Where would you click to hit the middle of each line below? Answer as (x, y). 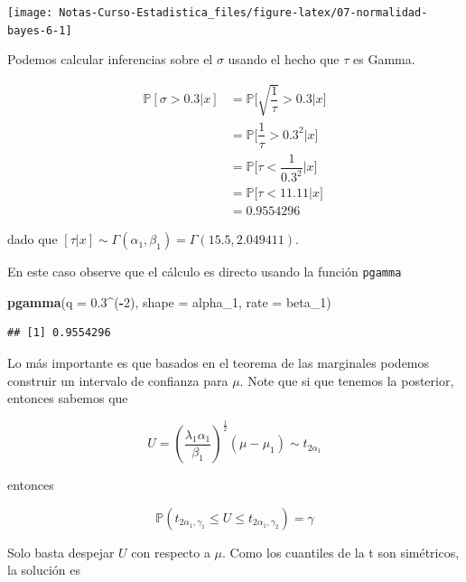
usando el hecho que (284, 59)
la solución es (44, 570)
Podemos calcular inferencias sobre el (110, 59)
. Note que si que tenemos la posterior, (347, 380)
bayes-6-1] (40, 30)
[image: (30, 13)
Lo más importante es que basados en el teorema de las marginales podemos (219, 362)
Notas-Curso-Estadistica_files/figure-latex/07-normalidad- (243, 13)
